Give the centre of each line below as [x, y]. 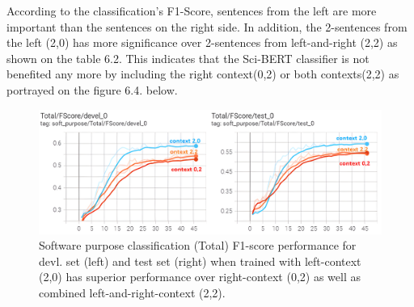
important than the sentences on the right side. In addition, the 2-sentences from [207, 26]
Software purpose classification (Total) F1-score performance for [198, 245]
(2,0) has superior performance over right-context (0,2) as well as [200, 277]
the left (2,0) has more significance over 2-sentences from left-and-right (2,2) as [202, 42]
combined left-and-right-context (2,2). [132, 292]
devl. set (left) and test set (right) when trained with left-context [200, 261]
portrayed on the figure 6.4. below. [92, 89]
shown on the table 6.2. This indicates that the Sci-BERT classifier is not [188, 58]
